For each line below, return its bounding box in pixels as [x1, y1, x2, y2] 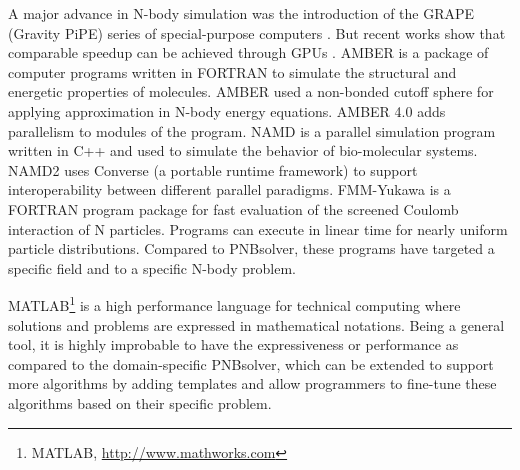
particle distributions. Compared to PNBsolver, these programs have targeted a [8, 238, 495, 259]
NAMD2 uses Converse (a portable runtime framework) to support [8, 159, 418, 180]
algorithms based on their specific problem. [8, 392, 272, 413]
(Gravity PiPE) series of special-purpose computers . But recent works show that [8, 22, 506, 43]
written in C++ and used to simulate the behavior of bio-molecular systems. [8, 140, 478, 161]
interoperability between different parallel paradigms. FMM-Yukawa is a [8, 179, 451, 200]
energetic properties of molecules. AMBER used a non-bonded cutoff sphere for [8, 81, 494, 102]
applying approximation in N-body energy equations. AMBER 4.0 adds [8, 100, 446, 121]
